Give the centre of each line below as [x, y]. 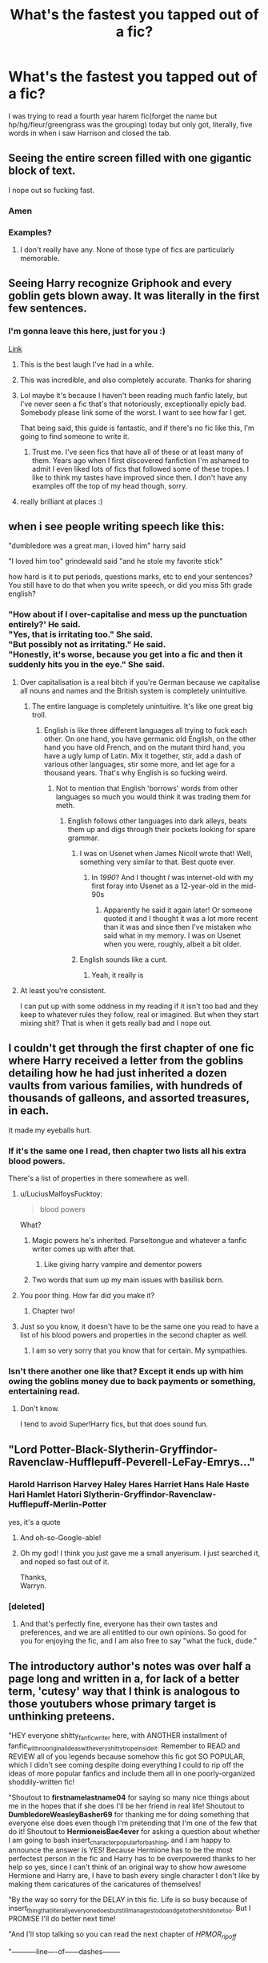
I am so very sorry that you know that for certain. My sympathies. [140, 1350]
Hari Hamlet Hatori [45, 1494]
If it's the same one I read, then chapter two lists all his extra [127, 1151]
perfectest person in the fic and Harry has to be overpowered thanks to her [132, 1859]
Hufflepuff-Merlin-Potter [58, 1505]
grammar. [84, 838]
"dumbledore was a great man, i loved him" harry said [97, 545]
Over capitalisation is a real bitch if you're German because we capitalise [140, 682]
